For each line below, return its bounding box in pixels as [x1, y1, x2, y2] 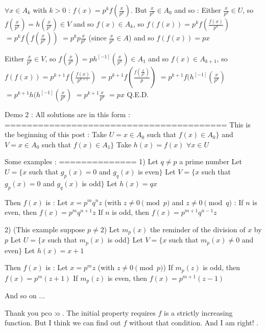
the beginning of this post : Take [5, 129, 107, 140]
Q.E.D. [127, 89, 149, 99]
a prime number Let [179, 156, 242, 167]
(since [88, 32, 107, 42]
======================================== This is [5, 119, 251, 129]
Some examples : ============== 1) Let [5, 156, 158, 167]
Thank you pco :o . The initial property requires [5, 307, 156, 318]
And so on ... [5, 290, 45, 301]
